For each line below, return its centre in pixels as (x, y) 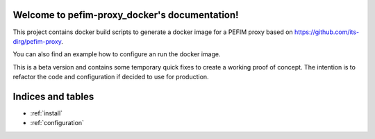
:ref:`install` (46, 113)
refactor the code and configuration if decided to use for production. (111, 77)
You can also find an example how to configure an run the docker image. (117, 54)
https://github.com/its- (327, 32)
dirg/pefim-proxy (37, 41)
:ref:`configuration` (57, 123)
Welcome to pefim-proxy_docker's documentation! (126, 15)
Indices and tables (53, 96)
